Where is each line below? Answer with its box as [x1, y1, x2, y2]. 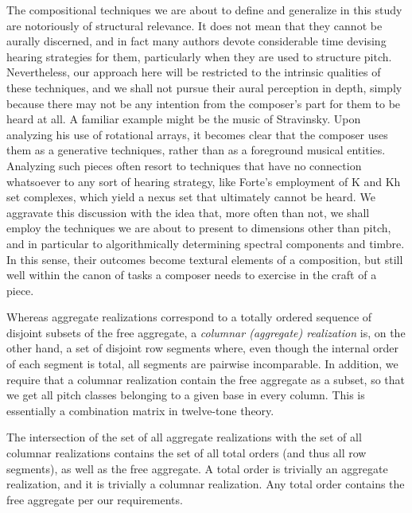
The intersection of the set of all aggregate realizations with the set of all [6, 429, 362, 445]
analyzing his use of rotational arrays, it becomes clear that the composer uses [6, 126, 388, 142]
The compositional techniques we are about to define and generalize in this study [6, 2, 402, 17]
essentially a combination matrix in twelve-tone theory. [6, 402, 274, 418]
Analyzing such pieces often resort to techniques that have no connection [6, 157, 362, 173]
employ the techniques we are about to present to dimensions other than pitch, [6, 220, 391, 236]
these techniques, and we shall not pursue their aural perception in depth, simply [6, 79, 402, 95]
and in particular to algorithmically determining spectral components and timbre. [6, 235, 405, 251]
